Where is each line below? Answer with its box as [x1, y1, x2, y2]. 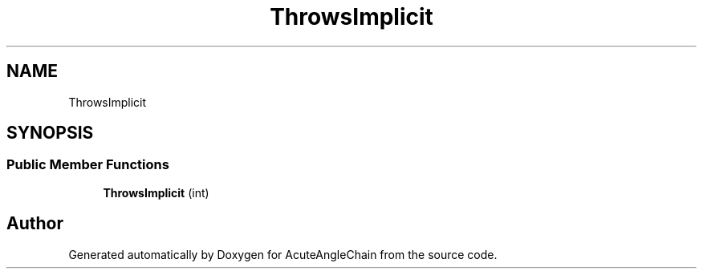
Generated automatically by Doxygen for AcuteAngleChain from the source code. [68, 247, 498, 261]
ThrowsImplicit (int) [103, 185, 209, 200]
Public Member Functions [6, 156, 169, 173]
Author [6, 213, 63, 234]
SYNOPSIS [6, 123, 94, 144]
